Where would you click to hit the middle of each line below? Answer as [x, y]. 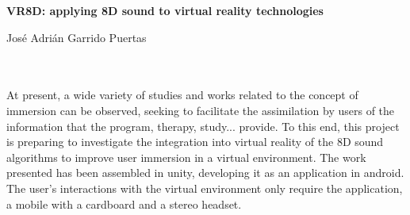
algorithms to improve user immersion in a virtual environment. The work [186, 157]
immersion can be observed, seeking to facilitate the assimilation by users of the [201, 110]
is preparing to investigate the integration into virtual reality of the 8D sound [195, 142]
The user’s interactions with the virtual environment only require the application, [205, 188]
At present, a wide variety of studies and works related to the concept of [182, 95]
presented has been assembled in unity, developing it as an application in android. [205, 173]
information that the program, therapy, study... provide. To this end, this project [203, 126]
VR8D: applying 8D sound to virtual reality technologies [165, 10]
